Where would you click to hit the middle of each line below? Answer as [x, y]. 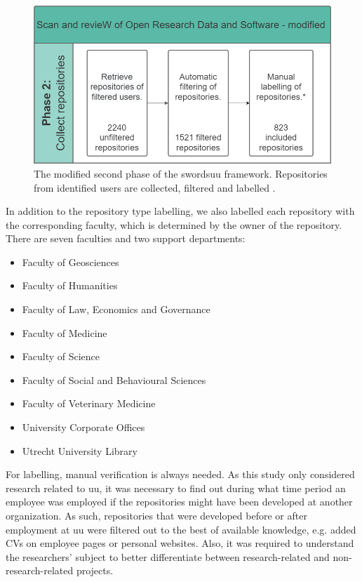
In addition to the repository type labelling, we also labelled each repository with [180, 211]
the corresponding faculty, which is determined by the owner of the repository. [174, 224]
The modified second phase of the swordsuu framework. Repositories [181, 173]
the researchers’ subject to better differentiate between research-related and [168, 556]
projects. [95, 570]
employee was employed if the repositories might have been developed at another [179, 502]
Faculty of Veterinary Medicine [89, 403]
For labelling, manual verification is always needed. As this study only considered [180, 474]
